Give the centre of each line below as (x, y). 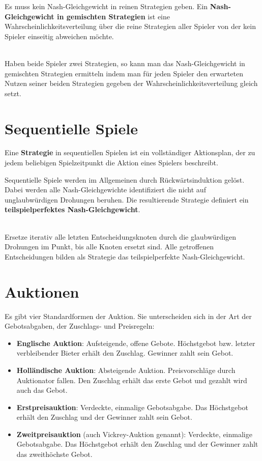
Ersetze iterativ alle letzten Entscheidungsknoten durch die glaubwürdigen (121, 236)
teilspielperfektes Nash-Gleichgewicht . (72, 209)
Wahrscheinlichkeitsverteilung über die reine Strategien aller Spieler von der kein (130, 26)
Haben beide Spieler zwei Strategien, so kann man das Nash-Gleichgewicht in (125, 63)
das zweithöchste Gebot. (54, 454)
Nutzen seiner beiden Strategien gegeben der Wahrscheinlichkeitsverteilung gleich (131, 83)
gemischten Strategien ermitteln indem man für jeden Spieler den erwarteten (124, 73)
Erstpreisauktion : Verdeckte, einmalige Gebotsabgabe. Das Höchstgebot (132, 407)
